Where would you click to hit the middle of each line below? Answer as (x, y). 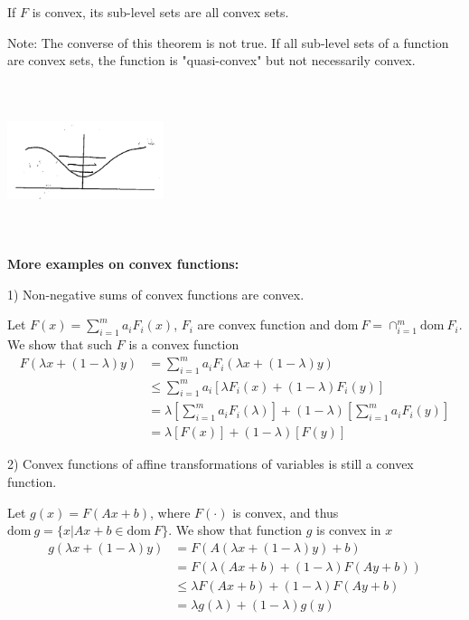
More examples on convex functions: (123, 264)
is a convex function (184, 344)
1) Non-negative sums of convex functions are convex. (156, 294)
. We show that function (235, 530)
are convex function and (264, 324)
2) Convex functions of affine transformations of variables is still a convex (211, 464)
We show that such (60, 344)
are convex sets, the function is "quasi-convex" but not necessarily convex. (211, 60)
